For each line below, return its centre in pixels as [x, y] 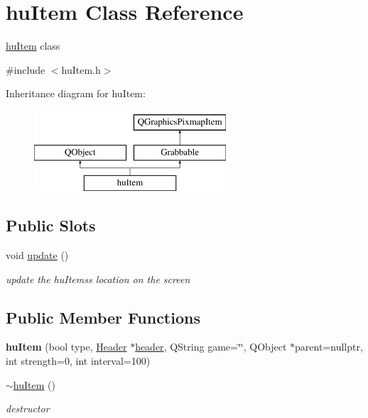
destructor [28, 408]
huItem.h [81, 69]
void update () [37, 255]
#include [26, 69]
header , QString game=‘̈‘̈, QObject [211, 347]
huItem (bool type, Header [66, 347]
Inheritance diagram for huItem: [76, 93]
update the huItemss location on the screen [98, 279]
